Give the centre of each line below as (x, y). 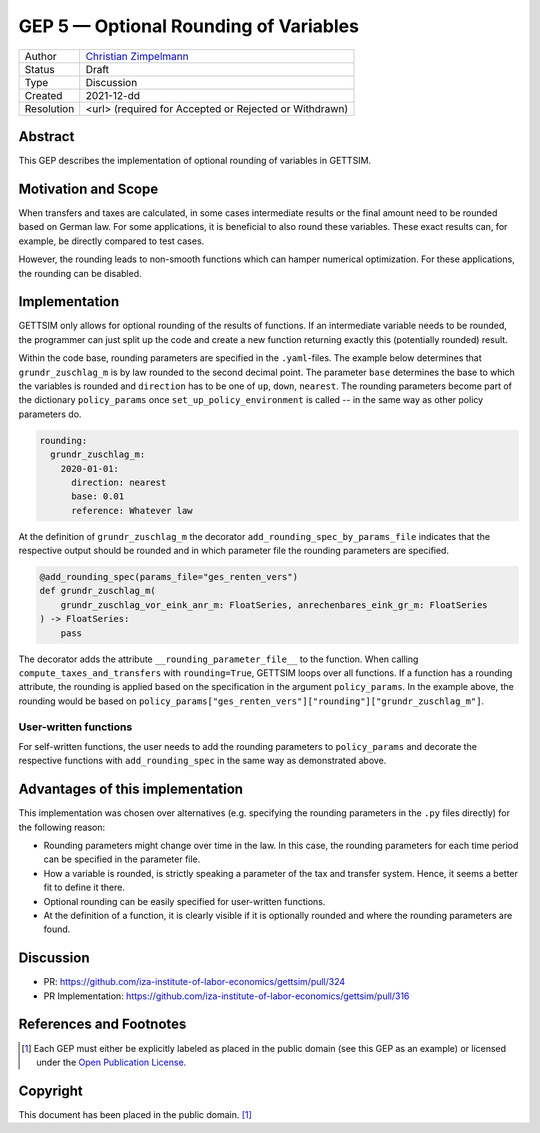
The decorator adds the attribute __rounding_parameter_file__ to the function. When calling (218, 659)
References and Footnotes (102, 1024)
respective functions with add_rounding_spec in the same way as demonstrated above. (202, 761)
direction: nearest (119, 482)
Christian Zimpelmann (137, 56)
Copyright (51, 1090)
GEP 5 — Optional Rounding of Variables (189, 26)
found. (57, 929)
